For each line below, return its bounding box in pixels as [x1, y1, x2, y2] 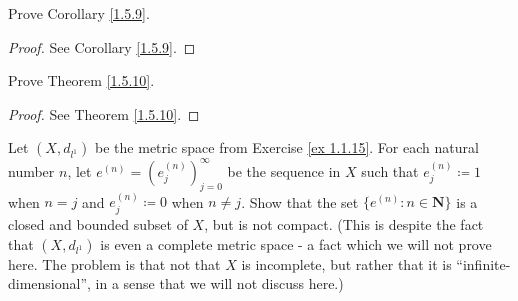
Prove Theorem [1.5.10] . [8, 70, 155, 91]
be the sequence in [227, 160, 341, 181]
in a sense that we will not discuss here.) [95, 273, 344, 294]
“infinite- [456, 253, 511, 274]
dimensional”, [8, 273, 91, 294]
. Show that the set [241, 191, 359, 212]
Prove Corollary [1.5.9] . [8, 3, 150, 23]
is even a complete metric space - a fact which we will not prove [100, 233, 492, 254]
